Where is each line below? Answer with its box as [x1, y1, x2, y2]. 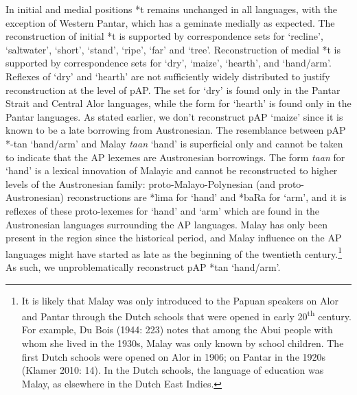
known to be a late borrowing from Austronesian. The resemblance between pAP [5, 123, 346, 137]
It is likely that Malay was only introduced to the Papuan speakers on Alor [21, 293, 338, 307]
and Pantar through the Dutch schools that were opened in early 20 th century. [21, 307, 352, 323]
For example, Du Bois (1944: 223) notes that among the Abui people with [21, 322, 333, 337]
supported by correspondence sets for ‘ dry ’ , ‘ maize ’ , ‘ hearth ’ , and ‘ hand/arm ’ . [5, 56, 332, 70]
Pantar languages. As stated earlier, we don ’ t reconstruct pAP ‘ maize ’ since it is [5, 109, 343, 123]
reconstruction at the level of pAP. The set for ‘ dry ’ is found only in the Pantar [5, 82, 341, 97]
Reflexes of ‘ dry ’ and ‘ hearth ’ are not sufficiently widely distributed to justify [5, 69, 330, 83]
